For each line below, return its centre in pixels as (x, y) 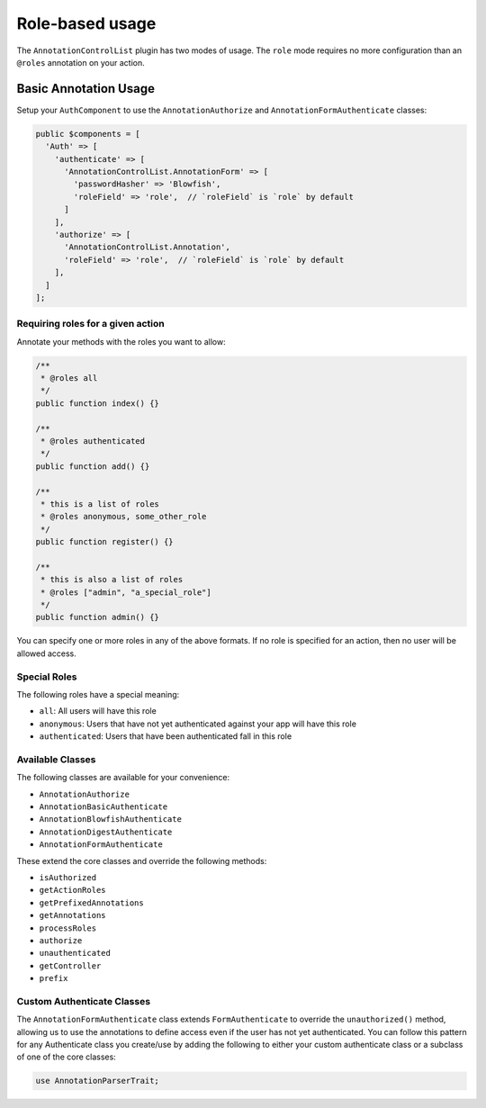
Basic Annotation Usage (85, 89)
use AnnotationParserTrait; (97, 1081)
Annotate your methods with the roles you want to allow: (121, 341)
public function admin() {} (97, 617)
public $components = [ (88, 134)
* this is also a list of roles (112, 580)
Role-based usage (86, 23)
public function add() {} (93, 466)
